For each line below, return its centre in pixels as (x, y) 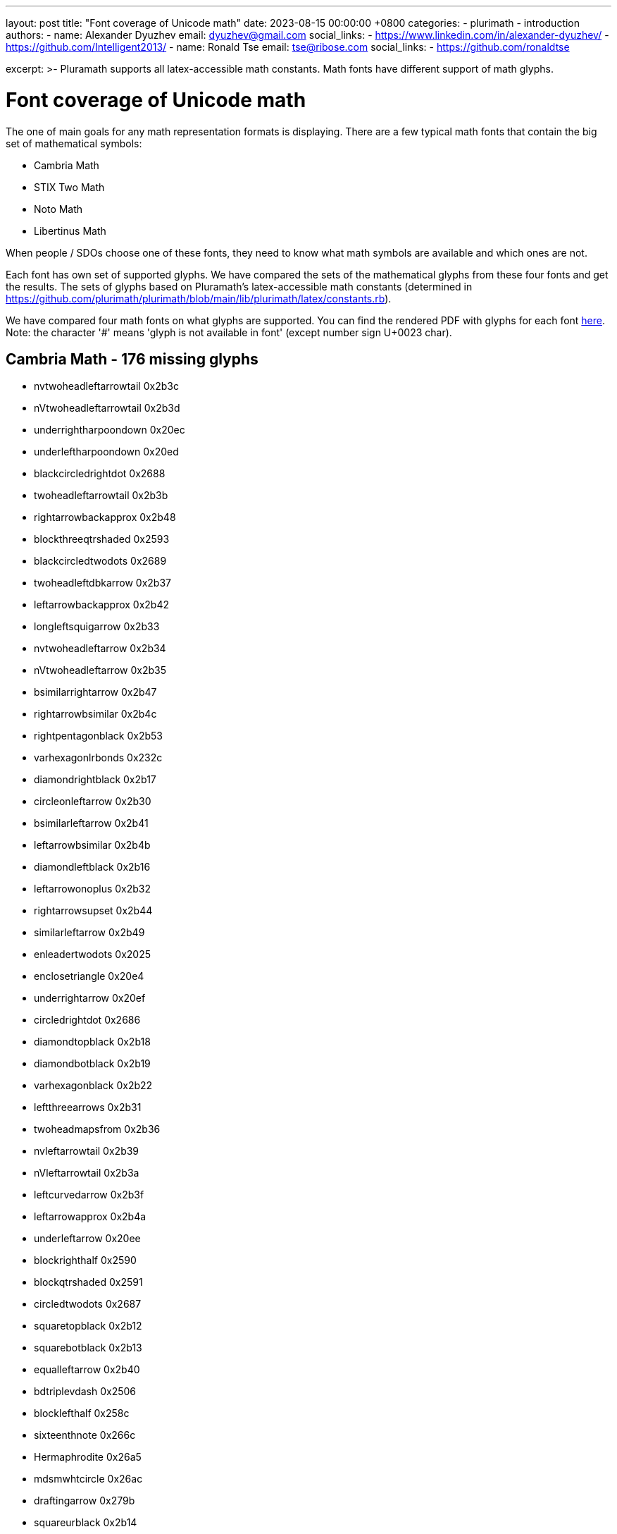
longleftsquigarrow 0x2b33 (97, 627)
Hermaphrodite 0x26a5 (88, 1457)
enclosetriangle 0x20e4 (89, 976)
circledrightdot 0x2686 (87, 1020)
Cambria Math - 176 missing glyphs (132, 359)
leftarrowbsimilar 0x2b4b (92, 845)
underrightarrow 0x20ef (90, 998)
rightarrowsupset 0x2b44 (93, 911)
